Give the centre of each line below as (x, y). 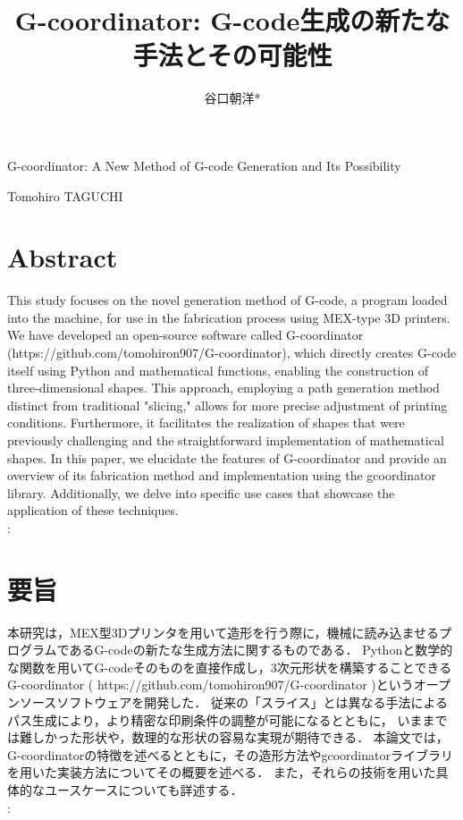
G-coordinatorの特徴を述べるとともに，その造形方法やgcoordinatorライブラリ (230, 754)
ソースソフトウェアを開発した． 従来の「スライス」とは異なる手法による (234, 702)
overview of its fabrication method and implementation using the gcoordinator (222, 475)
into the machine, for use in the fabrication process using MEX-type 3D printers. (229, 317)
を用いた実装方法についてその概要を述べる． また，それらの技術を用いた (222, 772)
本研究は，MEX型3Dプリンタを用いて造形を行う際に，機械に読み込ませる (223, 632)
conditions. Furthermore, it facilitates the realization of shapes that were (206, 423)
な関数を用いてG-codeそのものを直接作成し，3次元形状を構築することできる (230, 667)
